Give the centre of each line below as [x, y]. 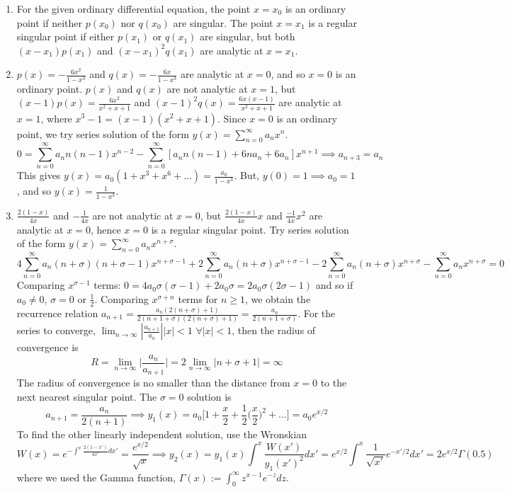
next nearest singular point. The [87, 397]
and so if [334, 285]
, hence [106, 229]
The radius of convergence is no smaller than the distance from [153, 383]
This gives [39, 175]
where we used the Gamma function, [96, 477]
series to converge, [56, 330]
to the [334, 383]
